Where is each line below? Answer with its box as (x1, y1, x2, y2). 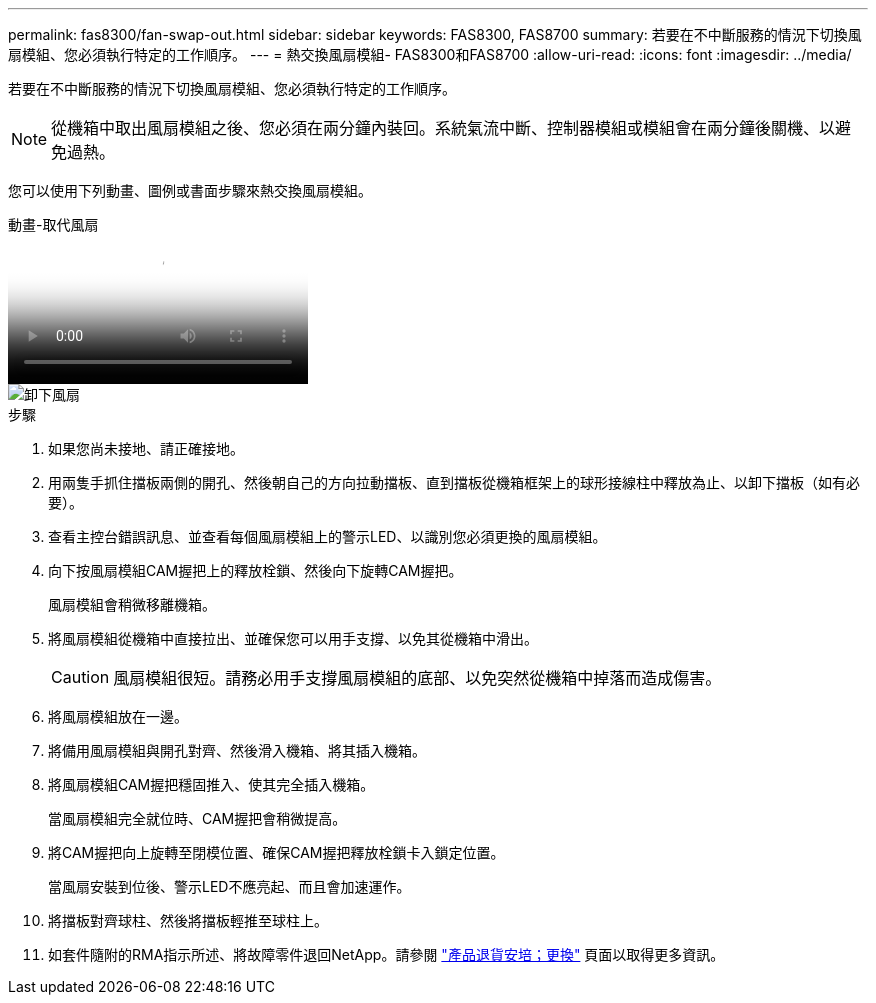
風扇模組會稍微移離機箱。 (48, 596, 216, 613)
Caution (51, 667, 110, 687)
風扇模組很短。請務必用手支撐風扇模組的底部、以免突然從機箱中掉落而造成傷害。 (113, 668, 722, 688)
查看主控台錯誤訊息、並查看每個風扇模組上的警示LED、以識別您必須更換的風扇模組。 (48, 528, 607, 545)
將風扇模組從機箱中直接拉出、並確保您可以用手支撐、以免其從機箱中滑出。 (48, 630, 538, 647)
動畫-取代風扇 (8, 216, 99, 233)
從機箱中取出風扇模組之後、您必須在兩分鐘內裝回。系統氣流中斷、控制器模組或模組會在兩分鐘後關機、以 (51, 118, 836, 138)
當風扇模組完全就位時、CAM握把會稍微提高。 (48, 810, 347, 827)
